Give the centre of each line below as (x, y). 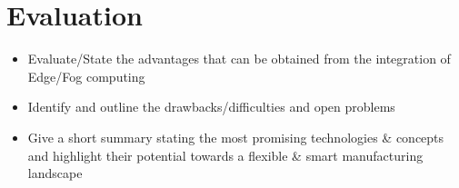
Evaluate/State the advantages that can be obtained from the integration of (239, 59)
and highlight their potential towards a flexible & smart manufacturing (225, 155)
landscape (55, 173)
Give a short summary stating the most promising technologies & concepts (236, 137)
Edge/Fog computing (86, 76)
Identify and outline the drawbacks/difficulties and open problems (211, 107)
